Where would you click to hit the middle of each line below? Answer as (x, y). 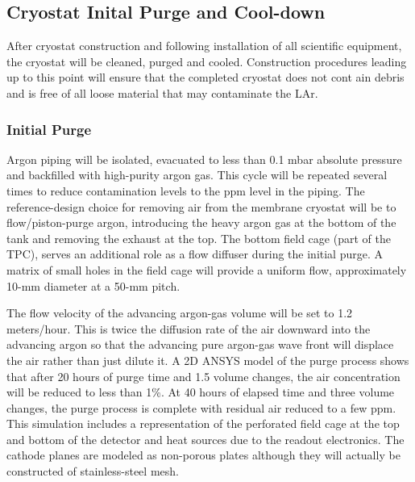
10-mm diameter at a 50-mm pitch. (93, 285)
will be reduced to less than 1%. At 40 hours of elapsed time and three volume (201, 392)
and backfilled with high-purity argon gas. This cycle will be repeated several (197, 175)
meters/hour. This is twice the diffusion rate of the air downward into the (189, 328)
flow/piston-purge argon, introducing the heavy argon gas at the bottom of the (201, 222)
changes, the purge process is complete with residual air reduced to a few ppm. (201, 407)
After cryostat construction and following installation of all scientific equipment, (204, 46)
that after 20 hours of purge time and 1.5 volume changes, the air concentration (203, 376)
